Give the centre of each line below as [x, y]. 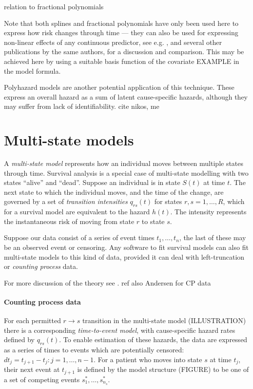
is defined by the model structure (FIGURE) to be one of [163, 369]
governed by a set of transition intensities [66, 201]
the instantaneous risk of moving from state [69, 221]
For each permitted [32, 320]
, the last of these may [213, 237]
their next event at [32, 369]
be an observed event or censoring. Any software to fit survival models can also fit [126, 247]
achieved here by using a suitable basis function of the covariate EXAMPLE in [122, 61]
